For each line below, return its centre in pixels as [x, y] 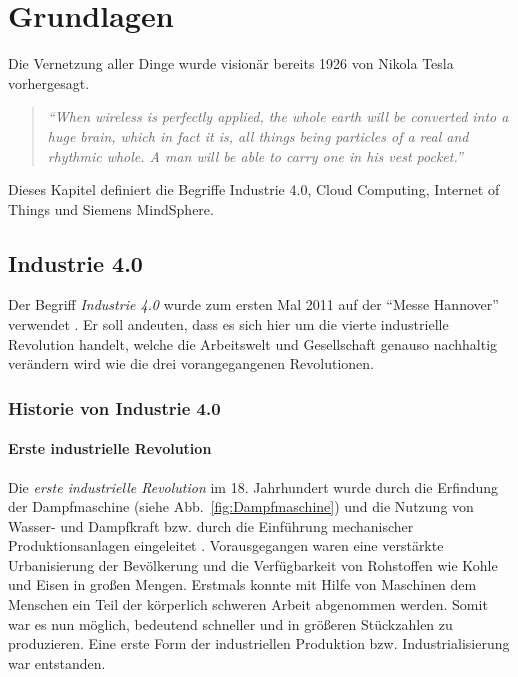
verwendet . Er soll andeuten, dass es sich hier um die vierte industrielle [228, 324]
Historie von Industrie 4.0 [114, 407]
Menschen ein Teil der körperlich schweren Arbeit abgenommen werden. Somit [248, 604]
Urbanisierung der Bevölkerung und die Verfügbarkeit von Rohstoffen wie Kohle [253, 564]
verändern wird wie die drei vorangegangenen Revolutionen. [191, 363]
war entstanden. [57, 662]
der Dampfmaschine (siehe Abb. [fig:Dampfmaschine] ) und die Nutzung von [241, 506]
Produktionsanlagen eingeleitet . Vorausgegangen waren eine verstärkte [226, 545]
